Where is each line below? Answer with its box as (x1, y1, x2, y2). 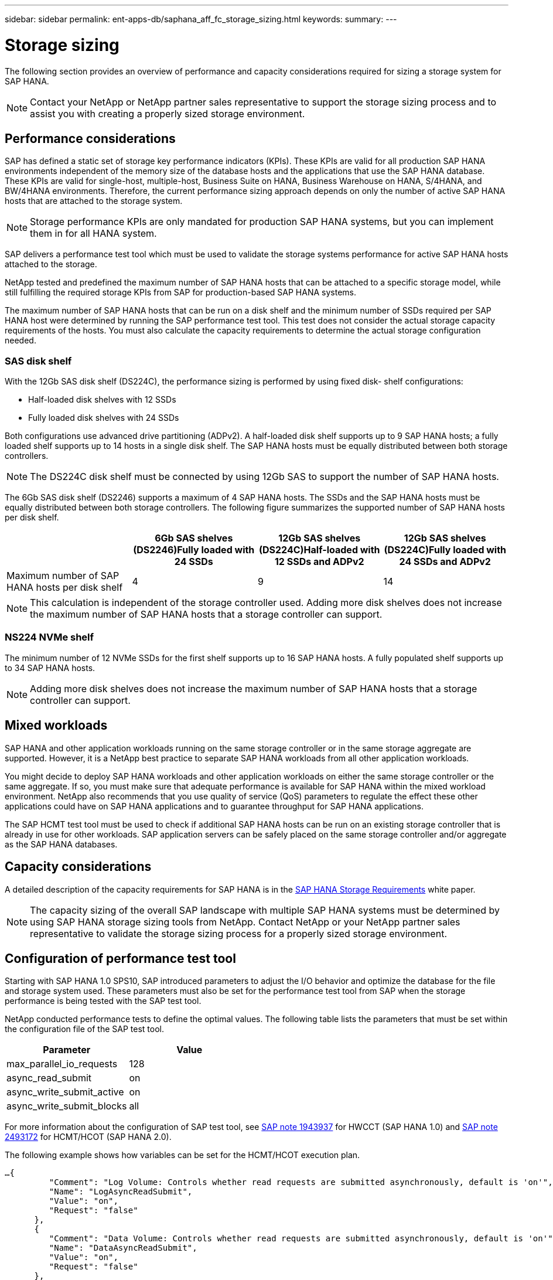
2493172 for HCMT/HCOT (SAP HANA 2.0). (5, 1132, 172, 1142)
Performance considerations (5, 131, 176, 146)
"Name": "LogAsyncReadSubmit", (49, 1187, 193, 1197)
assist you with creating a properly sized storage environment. (30, 107, 305, 120)
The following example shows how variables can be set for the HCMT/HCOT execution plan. (5, 1150, 360, 1160)
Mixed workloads (5, 718, 108, 733)
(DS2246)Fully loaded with (133, 544, 255, 556)
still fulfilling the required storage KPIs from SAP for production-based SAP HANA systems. (5, 287, 356, 298)
